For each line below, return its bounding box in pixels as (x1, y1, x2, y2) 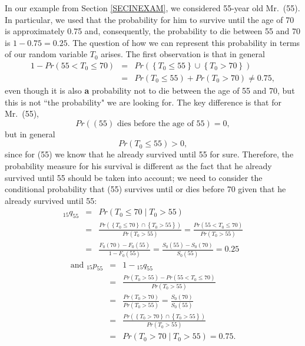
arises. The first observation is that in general (101, 48, 265, 60)
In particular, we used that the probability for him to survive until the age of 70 (5, 13, 294, 25)
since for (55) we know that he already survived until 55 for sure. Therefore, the (5, 148, 294, 160)
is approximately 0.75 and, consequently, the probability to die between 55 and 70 (5, 25, 300, 37)
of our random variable (5, 48, 88, 60)
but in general (5, 127, 55, 140)
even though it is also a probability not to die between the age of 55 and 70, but (5, 84, 295, 97)
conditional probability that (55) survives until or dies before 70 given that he (5, 183, 286, 195)
